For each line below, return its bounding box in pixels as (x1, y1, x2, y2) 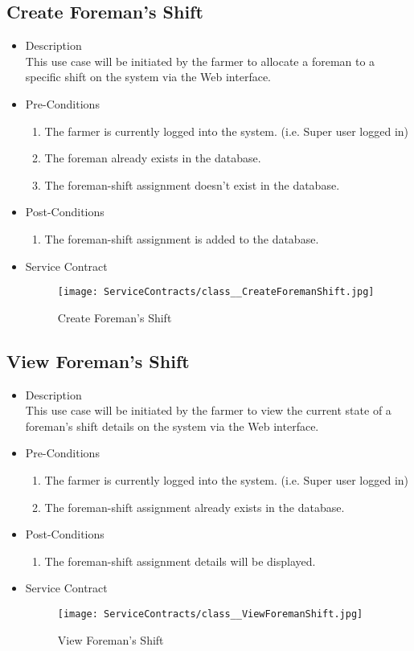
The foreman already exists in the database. (44, 149, 261, 166)
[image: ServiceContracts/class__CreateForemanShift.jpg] (57, 286, 375, 298)
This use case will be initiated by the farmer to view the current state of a (25, 402, 391, 419)
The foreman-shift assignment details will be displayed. (44, 552, 316, 569)
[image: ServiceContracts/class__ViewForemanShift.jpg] (57, 608, 363, 620)
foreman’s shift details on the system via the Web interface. (25, 417, 319, 434)
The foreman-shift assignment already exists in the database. (44, 498, 345, 515)
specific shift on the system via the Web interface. (25, 68, 272, 85)
